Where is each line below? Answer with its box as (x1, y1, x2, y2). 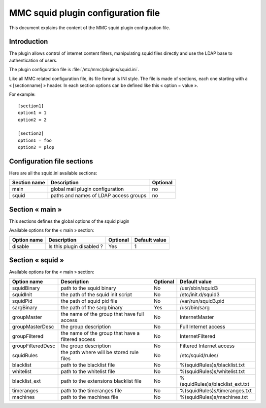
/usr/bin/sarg (180, 304, 210, 311)
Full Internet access (180, 323, 226, 330)
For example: (9, 91, 36, 97)
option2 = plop (18, 145, 55, 150)
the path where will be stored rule (61, 349, 139, 356)
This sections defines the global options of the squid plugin (9, 218, 130, 224)
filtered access (61, 336, 96, 343)
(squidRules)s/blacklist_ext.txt (180, 380, 250, 387)
